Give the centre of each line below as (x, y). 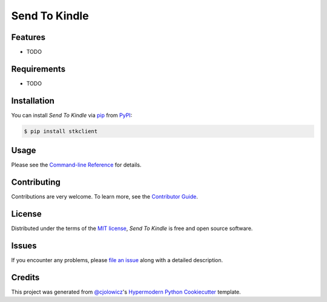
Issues (24, 245)
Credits (25, 277)
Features (28, 37)
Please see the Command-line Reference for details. (76, 165)
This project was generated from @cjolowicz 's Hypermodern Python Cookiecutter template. (126, 292)
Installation (33, 101)
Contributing (36, 182)
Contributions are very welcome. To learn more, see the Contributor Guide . (104, 197)
